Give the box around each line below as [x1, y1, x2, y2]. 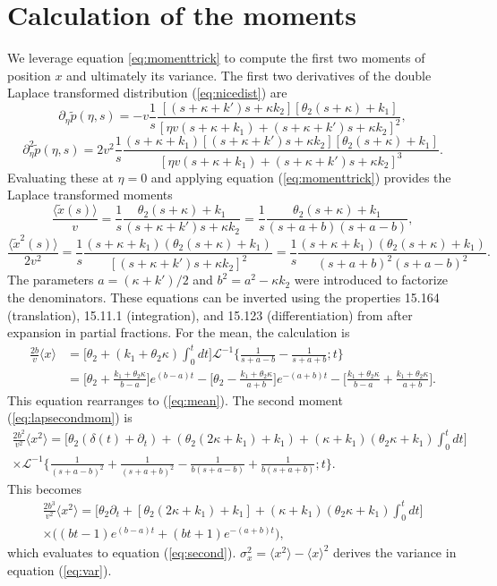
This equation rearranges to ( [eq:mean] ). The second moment [7, 390, 343, 409]
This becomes [7, 479, 81, 497]
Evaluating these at [7, 167, 114, 186]
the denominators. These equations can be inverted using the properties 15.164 [7, 287, 440, 306]
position [7, 65, 51, 84]
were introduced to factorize [294, 270, 449, 289]
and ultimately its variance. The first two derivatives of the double [66, 65, 432, 84]
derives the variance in [332, 543, 457, 562]
